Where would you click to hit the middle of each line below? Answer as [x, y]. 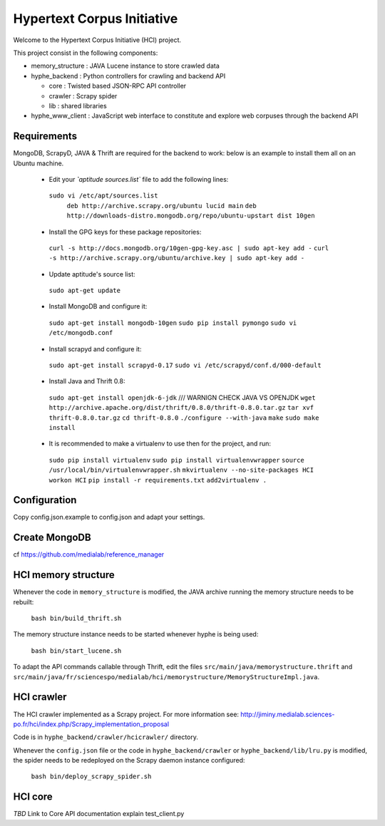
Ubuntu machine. [38, 163]
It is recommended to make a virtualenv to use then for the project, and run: [160, 444]
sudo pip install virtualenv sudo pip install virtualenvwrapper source [176, 460]
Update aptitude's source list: [92, 274]
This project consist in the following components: [86, 53]
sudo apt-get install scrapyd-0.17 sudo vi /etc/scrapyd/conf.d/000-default [185, 366]
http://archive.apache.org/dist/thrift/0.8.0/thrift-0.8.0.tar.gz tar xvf [181, 408]
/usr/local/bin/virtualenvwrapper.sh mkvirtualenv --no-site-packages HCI [181, 470]
